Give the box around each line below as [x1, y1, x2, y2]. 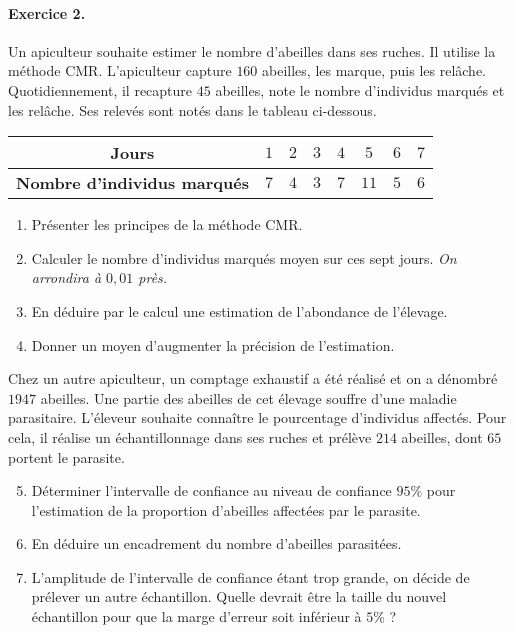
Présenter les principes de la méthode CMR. [31, 214, 303, 235]
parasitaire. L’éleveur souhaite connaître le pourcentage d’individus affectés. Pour [8, 407, 507, 428]
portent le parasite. [8, 446, 125, 467]
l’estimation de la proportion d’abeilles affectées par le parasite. [31, 499, 421, 520]
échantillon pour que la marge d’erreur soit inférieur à [31, 606, 362, 627]
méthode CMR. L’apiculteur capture [8, 60, 232, 81]
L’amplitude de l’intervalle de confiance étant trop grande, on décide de [31, 566, 470, 587]
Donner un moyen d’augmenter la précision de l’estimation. [31, 334, 395, 355]
